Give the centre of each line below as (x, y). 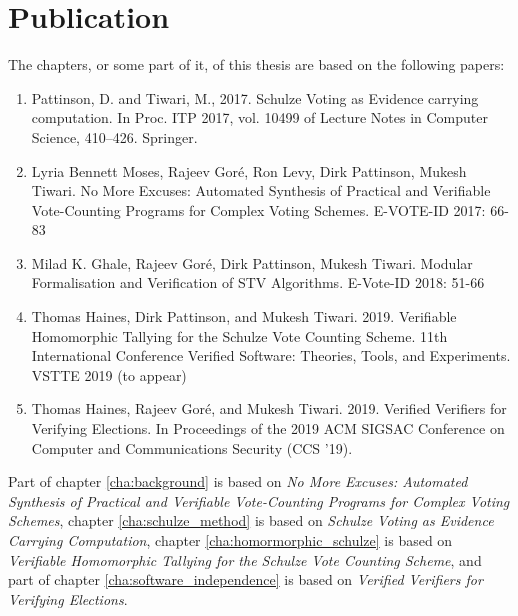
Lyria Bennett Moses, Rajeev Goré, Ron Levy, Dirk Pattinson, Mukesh (249, 170)
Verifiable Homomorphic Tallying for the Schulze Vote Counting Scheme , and (245, 559)
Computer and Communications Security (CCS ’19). (192, 447)
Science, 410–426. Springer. (114, 136)
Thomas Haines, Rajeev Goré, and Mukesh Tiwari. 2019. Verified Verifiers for (269, 408)
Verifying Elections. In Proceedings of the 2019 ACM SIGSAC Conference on (268, 428)
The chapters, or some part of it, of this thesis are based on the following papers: (256, 64)
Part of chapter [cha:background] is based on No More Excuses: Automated (238, 481)
